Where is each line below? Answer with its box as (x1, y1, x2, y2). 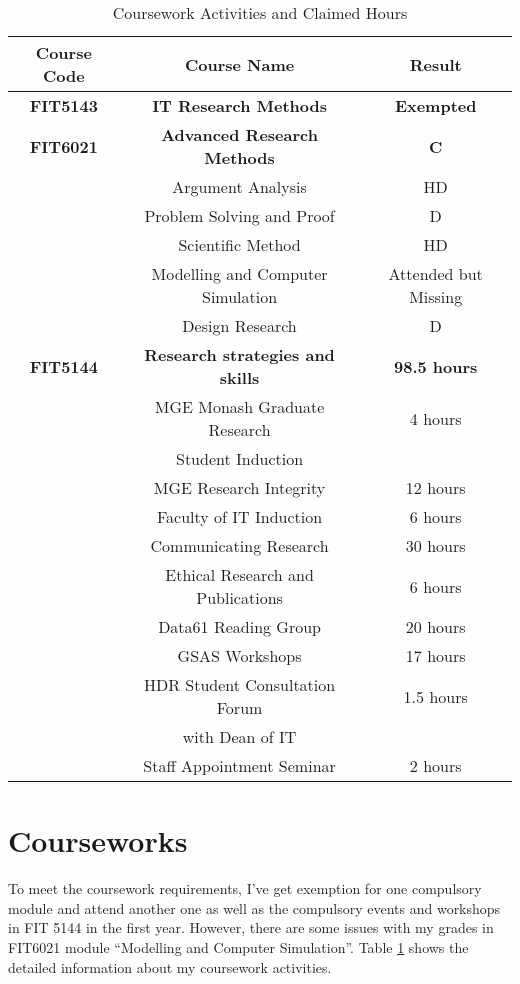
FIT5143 (29, 94, 98, 117)
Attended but (388, 262, 483, 285)
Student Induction (175, 447, 304, 470)
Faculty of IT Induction (156, 505, 323, 528)
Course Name (184, 52, 295, 76)
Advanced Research (161, 123, 318, 146)
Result (409, 52, 462, 76)
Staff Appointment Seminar (143, 754, 336, 777)
